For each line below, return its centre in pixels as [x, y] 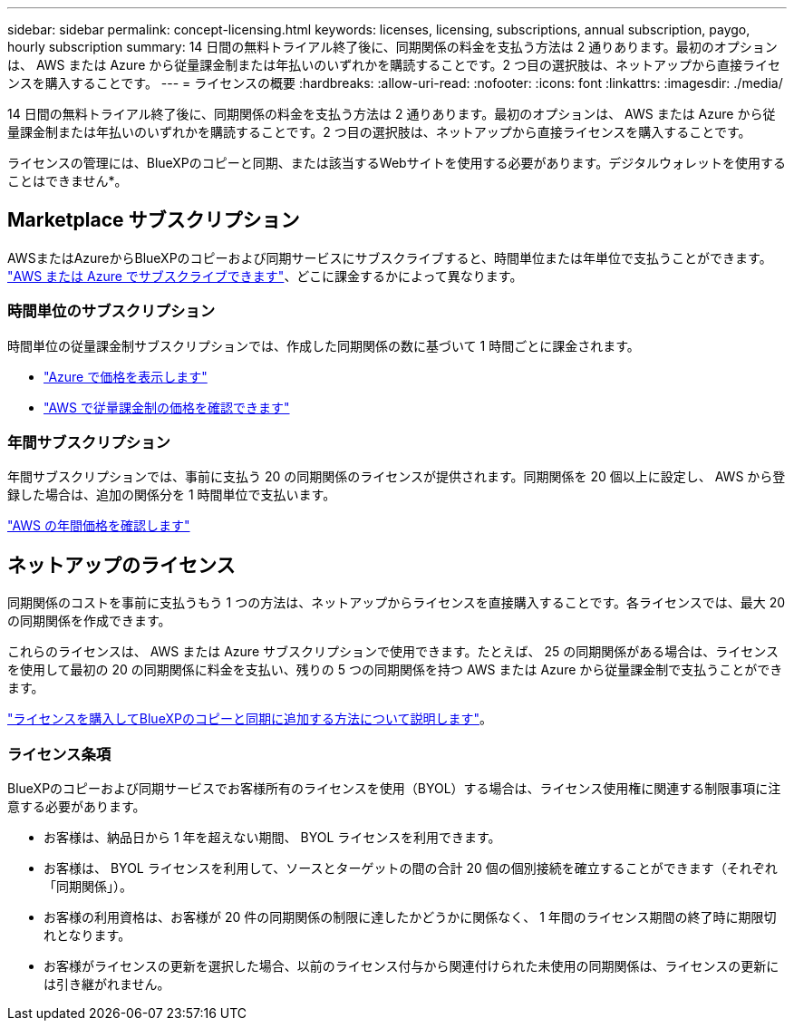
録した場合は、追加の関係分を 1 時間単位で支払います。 [172, 495]
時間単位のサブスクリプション [111, 311]
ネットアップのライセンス [121, 565]
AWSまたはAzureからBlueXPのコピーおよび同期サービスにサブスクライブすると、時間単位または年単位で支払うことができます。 [390, 257]
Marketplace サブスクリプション [154, 220]
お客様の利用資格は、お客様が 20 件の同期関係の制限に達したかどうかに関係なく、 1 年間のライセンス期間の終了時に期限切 [410, 916]
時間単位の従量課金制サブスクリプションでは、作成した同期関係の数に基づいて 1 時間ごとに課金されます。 [324, 345]
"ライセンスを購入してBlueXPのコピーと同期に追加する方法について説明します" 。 [250, 719]
